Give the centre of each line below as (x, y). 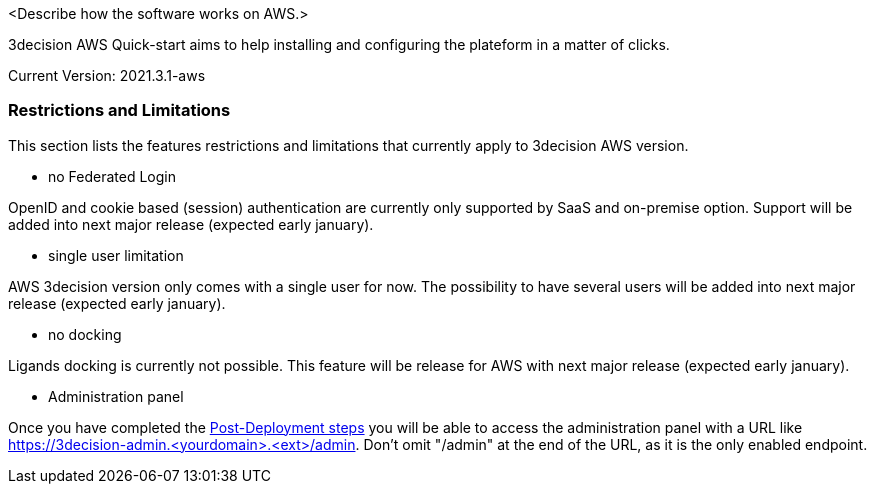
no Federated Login (112, 176)
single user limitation (116, 255)
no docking (85, 334)
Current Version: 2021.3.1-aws (107, 75)
